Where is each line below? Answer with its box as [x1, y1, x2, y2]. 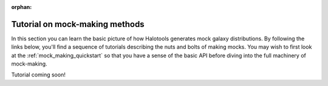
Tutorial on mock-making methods [11, 19, 145, 29]
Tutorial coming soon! [11, 71, 66, 78]
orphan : [11, 4, 32, 10]
